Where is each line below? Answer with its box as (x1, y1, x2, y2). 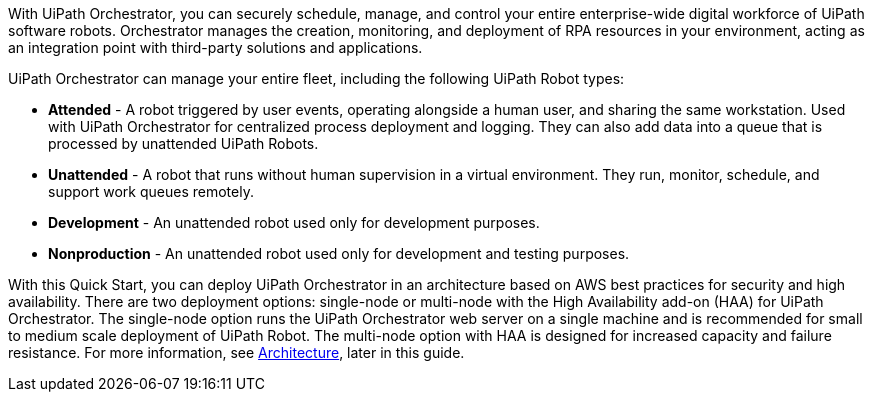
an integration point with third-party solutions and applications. (8, 39, 423, 56)
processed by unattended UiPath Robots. (48, 135, 319, 152)
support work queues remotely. (48, 183, 254, 200)
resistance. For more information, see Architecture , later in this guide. (8, 344, 465, 361)
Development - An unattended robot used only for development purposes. (48, 214, 540, 231)
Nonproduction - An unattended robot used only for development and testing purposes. (48, 245, 630, 262)
